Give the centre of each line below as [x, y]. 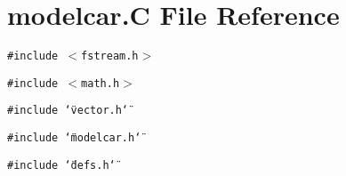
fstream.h [110, 56]
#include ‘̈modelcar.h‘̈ [74, 138]
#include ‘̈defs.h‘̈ [61, 165]
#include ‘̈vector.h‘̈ [68, 111]
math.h [101, 83]
